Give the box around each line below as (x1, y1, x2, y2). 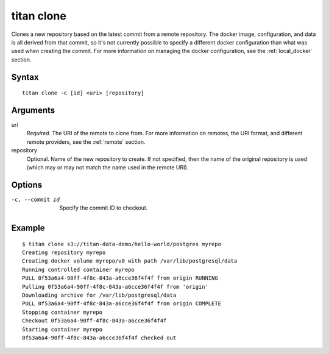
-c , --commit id (11, 196, 60, 203)
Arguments (11, 105, 55, 115)
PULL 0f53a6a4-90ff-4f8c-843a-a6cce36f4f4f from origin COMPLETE (22, 300, 222, 307)
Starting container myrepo (22, 326, 103, 333)
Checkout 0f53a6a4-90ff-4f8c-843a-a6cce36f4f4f (22, 317, 167, 324)
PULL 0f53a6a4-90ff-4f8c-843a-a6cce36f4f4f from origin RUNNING (22, 275, 219, 281)
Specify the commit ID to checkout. (59, 204, 148, 211)
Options (11, 180, 43, 190)
